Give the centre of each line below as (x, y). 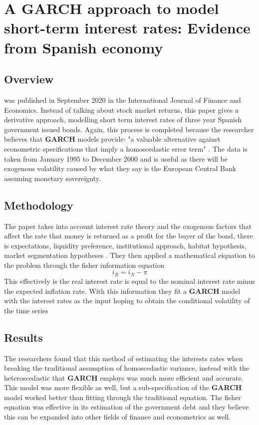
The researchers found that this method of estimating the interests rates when (124, 358)
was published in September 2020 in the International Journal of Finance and (123, 100)
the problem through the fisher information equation (84, 265)
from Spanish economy (84, 47)
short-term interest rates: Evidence (127, 28)
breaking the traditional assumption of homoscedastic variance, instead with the (127, 368)
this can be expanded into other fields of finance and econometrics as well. (118, 417)
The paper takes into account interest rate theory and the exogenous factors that (128, 226)
